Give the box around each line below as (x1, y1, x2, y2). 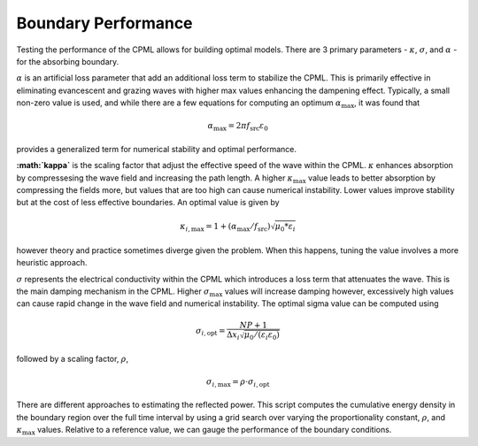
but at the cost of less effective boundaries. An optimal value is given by (16, 197, 280, 208)
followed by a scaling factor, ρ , (16, 353, 128, 364)
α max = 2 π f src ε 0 (207, 120, 269, 133)
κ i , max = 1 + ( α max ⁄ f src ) (180, 221, 271, 234)
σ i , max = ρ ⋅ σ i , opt (206, 376, 270, 388)
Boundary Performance (16, 13, 194, 33)
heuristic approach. (16, 258, 88, 268)
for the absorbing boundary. (16, 56, 119, 66)
